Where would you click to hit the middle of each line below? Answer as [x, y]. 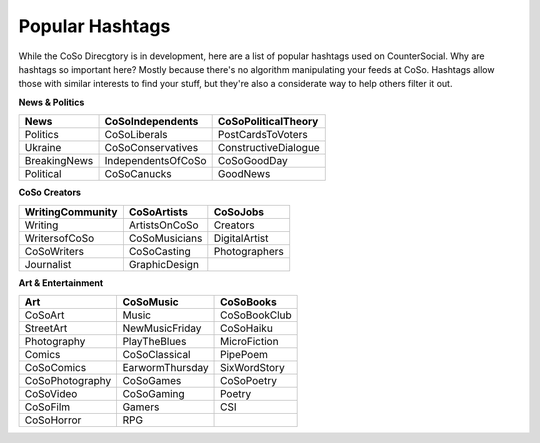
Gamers [141, 407]
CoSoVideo [51, 393]
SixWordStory [252, 367]
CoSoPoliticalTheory [268, 122]
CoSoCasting [160, 251]
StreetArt [46, 328]
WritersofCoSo [59, 238]
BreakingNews [59, 161]
